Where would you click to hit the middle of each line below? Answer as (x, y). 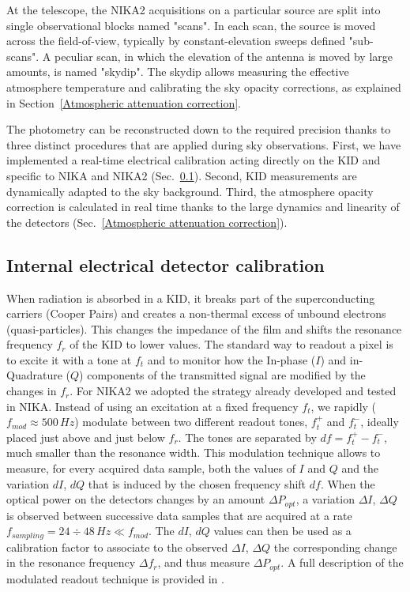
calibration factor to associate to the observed (117, 547)
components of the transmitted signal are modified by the (226, 375)
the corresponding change (335, 547)
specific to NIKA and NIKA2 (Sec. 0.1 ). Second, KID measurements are (182, 175)
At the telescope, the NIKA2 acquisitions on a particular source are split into (194, 9)
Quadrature (34, 375)
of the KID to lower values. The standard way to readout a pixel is (231, 344)
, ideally (380, 422)
